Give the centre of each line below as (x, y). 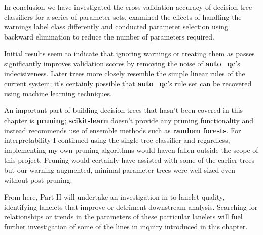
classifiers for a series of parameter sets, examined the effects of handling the (123, 16)
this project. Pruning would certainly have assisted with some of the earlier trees (129, 160)
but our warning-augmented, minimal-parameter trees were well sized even (120, 169)
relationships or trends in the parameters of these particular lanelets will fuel (123, 217)
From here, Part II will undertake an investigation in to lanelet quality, (115, 197)
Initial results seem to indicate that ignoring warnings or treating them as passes (129, 53)
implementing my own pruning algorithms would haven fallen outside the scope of (131, 150)
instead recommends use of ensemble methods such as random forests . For (123, 130)
